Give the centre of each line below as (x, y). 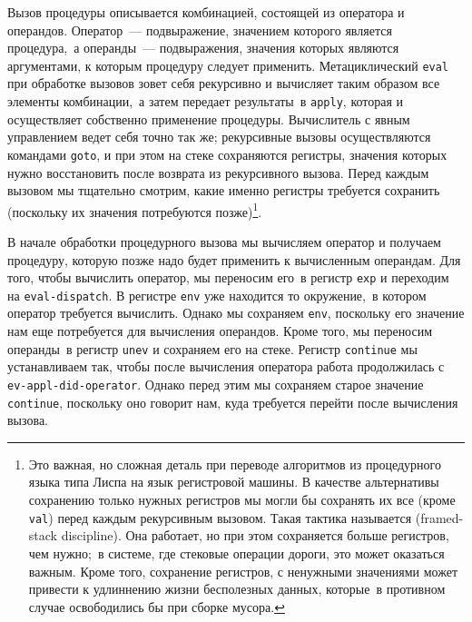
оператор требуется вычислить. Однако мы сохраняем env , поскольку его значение (236, 313)
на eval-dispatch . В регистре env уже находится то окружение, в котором (217, 295)
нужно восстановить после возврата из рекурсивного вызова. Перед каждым (218, 172)
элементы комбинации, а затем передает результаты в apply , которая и (206, 101)
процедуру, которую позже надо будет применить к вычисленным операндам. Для (234, 259)
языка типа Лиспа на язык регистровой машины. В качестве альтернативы (234, 482)
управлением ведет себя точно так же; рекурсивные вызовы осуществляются (219, 137)
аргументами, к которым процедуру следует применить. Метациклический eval (228, 65)
